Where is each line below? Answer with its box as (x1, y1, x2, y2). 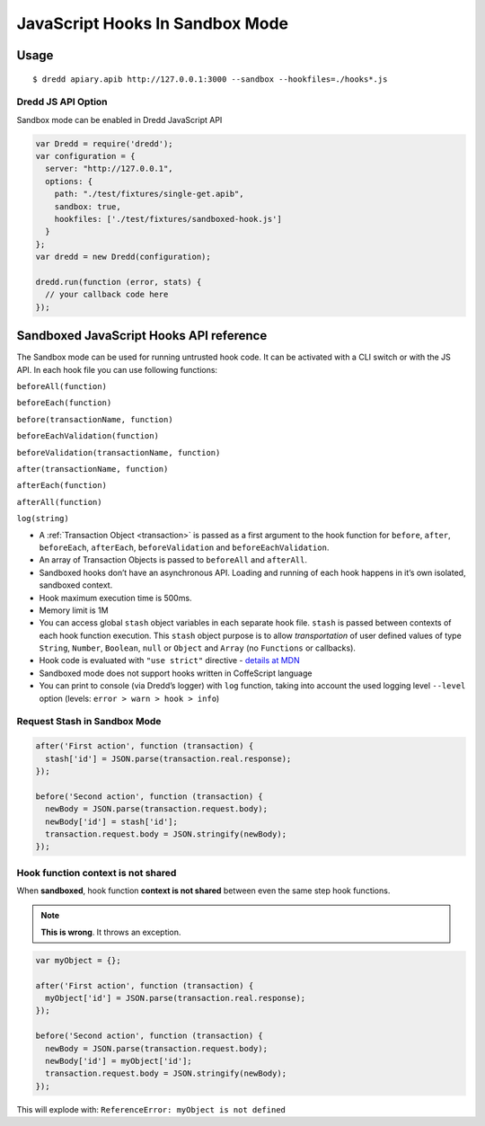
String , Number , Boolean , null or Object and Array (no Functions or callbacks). (39, 643, 357, 653)
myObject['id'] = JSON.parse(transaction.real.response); (45, 993, 306, 1003)
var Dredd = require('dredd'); (35, 138, 174, 148)
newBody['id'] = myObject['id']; (45, 1056, 192, 1066)
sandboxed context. (39, 580, 113, 590)
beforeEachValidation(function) (16, 431, 159, 441)
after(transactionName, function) (16, 464, 169, 474)
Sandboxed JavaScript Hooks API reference (16, 328, 268, 343)
